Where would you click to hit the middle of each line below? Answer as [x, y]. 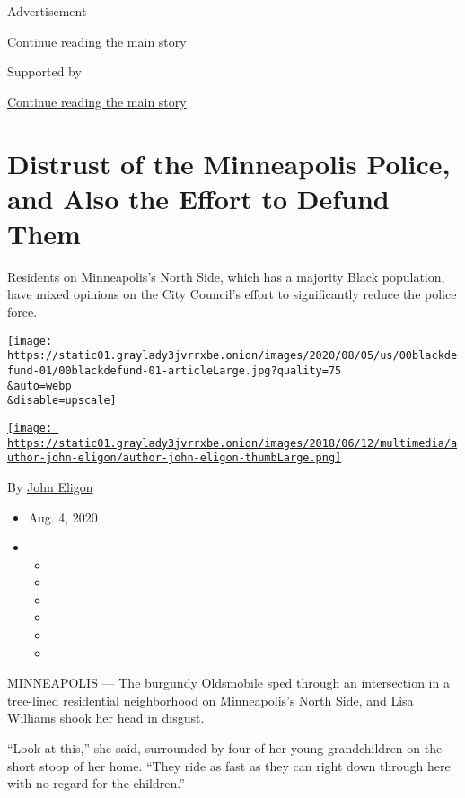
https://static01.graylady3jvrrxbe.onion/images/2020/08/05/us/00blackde [232, 356]
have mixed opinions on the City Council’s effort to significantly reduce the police [232, 294]
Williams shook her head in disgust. [106, 718]
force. [22, 312]
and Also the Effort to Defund [198, 198]
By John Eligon [50, 486]
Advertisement [47, 11]
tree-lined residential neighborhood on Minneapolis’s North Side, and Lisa [211, 700]
